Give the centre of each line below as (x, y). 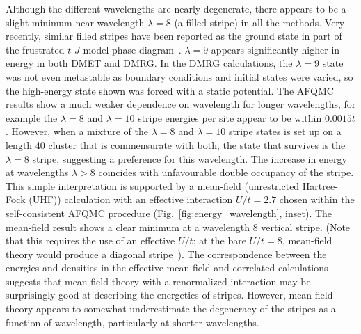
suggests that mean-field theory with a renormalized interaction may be (158, 281)
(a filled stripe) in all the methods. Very (259, 22)
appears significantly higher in (275, 49)
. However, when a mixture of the (77, 131)
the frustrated (35, 49)
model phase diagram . (132, 49)
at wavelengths (37, 172)
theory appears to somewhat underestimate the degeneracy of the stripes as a (171, 309)
